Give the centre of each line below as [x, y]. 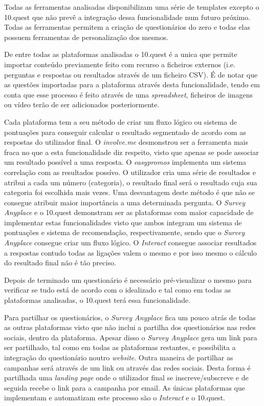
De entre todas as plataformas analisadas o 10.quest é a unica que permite [121, 54]
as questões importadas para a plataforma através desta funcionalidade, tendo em [132, 84]
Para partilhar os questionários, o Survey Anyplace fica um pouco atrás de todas [130, 317]
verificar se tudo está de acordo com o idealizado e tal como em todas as [118, 290]
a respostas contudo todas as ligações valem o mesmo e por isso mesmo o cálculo [130, 252]
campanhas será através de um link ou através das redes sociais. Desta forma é [127, 367]
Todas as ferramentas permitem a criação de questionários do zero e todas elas [127, 27]
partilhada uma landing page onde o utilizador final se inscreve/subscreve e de [126, 378]
